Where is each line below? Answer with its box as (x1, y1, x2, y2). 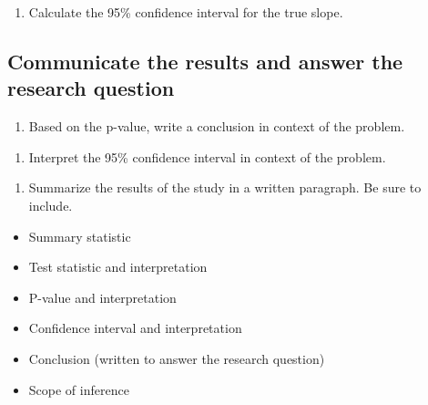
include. (28, 195, 73, 214)
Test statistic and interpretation (28, 257, 208, 276)
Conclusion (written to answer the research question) (28, 348, 325, 368)
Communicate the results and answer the (7, 47, 403, 75)
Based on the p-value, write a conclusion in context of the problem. (28, 117, 405, 136)
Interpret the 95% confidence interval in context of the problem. (28, 147, 386, 166)
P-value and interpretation (28, 287, 177, 306)
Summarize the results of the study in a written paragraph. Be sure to (28, 178, 422, 197)
